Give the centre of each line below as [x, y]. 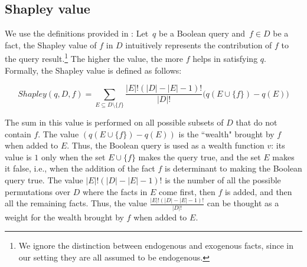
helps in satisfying [225, 59]
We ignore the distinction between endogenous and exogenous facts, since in [156, 245]
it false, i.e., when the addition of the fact [80, 168]
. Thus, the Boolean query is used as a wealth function [166, 145]
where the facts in [115, 191]
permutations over [37, 191]
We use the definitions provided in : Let [77, 33]
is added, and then [258, 191]
